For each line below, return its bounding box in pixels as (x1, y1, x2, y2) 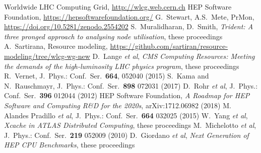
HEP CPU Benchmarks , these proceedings (4, 139, 135, 150)
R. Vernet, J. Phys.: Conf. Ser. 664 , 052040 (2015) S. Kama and (4, 70, 209, 81)
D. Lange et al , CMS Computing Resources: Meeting (92, 50, 255, 61)
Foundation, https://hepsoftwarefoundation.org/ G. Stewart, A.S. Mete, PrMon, (4, 11, 254, 22)
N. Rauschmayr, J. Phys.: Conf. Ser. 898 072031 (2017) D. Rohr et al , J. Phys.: (4, 80, 258, 91)
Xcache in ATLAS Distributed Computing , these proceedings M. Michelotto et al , (4, 120, 256, 130)
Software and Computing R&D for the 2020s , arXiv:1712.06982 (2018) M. (4, 100, 231, 110)
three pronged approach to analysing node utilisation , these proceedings (4, 31, 223, 41)
